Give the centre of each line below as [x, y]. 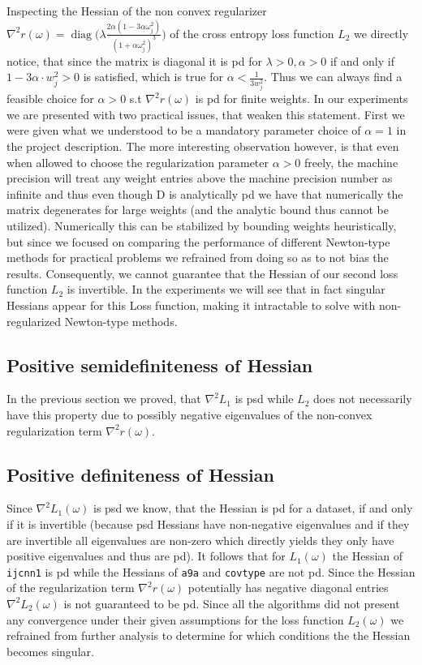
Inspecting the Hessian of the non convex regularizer [137, 11]
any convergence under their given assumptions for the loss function [175, 619]
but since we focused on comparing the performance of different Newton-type [198, 241]
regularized [34, 321]
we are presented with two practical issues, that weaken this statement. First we [206, 114]
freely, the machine [351, 162]
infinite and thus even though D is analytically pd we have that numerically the [205, 193]
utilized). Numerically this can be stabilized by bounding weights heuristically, [202, 225]
